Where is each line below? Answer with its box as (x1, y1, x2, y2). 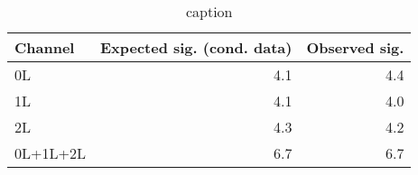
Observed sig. (306, 37, 404, 58)
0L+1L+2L (14, 143, 86, 163)
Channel (14, 37, 75, 58)
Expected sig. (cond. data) (99, 37, 293, 58)
